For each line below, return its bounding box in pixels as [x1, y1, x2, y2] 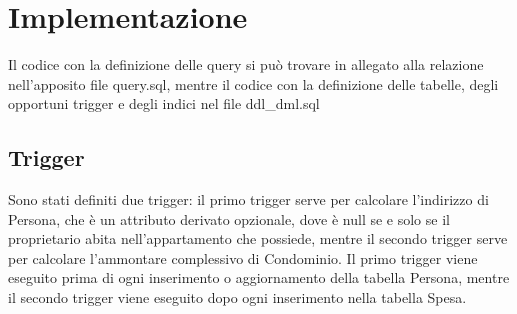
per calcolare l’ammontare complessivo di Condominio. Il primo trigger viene [8, 247, 478, 268]
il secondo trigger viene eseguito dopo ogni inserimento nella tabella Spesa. [8, 287, 467, 308]
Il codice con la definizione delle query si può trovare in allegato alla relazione [8, 54, 484, 75]
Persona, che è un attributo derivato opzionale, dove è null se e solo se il [8, 208, 450, 229]
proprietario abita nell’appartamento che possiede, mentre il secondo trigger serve [8, 228, 508, 249]
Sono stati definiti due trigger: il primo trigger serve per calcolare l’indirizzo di [8, 189, 489, 210]
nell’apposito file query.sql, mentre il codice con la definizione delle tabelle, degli [8, 73, 499, 94]
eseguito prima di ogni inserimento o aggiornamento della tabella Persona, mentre [8, 267, 510, 288]
